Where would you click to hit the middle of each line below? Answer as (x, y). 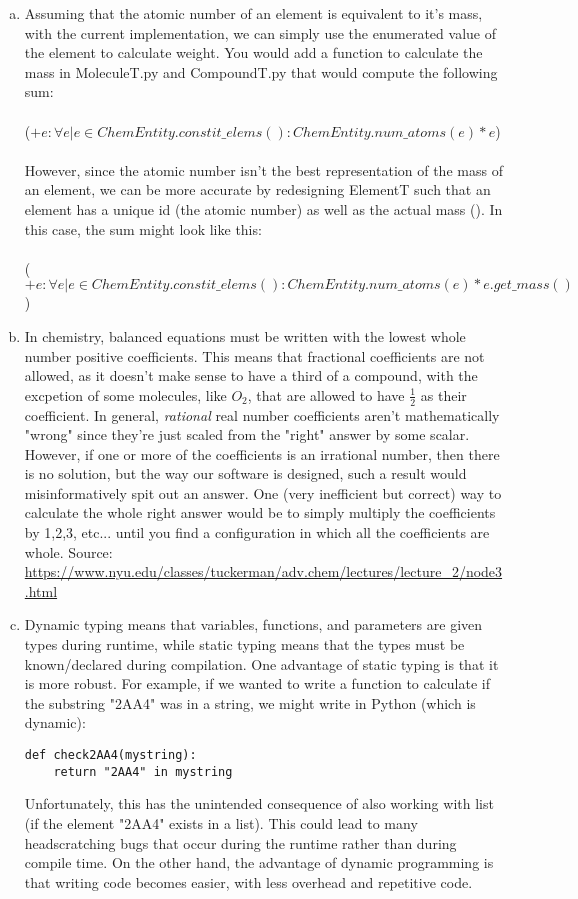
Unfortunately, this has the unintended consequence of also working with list (259, 803)
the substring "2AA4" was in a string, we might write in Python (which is (250, 702)
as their (443, 394)
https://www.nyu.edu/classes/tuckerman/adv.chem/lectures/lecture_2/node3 (263, 571)
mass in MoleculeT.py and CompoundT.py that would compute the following (261, 71)
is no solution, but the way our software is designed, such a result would (245, 473)
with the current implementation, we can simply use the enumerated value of (260, 32)
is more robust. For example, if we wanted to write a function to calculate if (257, 683)
